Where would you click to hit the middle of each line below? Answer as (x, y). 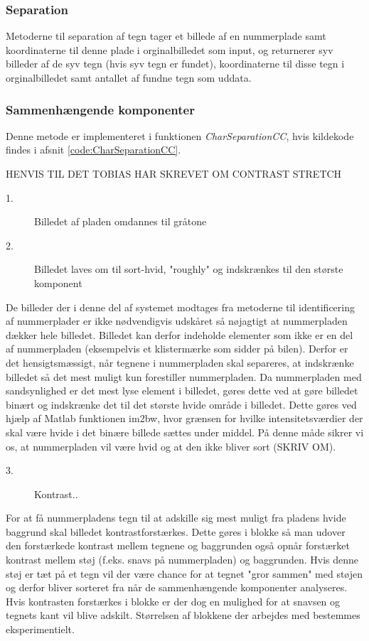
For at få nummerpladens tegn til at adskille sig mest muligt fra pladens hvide (176, 518)
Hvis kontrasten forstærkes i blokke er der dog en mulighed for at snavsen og (173, 601)
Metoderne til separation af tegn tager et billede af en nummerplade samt (166, 36)
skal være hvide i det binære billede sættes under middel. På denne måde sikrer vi (185, 432)
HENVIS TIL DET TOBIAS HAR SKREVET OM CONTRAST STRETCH (174, 173)
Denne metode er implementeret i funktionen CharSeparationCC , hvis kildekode (180, 135)
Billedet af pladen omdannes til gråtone (121, 221)
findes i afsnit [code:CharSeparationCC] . (93, 150)
